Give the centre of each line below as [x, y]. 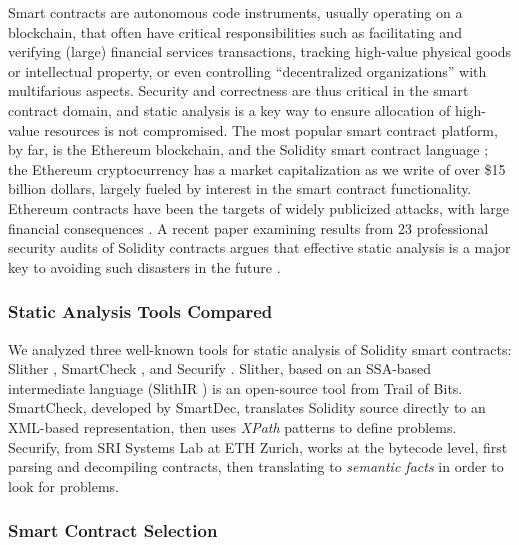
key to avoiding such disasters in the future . [144, 266]
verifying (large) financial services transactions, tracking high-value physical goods [260, 51]
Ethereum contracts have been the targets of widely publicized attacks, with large [259, 207]
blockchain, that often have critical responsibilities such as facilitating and [235, 31]
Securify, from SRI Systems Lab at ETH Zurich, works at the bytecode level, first [258, 446]
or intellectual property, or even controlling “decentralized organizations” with [247, 70]
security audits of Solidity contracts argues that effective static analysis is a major [259, 247]
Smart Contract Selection [113, 530]
